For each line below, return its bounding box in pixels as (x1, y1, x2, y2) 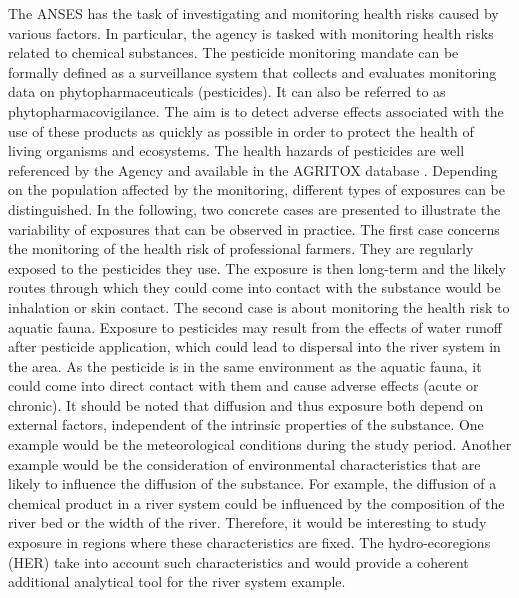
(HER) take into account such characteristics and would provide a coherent (8, 551, 469, 572)
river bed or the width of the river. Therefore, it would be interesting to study (8, 512, 487, 533)
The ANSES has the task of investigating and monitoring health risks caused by (8, 3, 499, 23)
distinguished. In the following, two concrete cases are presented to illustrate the (8, 198, 501, 219)
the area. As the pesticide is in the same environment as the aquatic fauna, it (8, 355, 482, 376)
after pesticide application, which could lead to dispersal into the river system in (8, 336, 501, 357)
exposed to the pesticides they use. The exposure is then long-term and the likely (8, 257, 506, 278)
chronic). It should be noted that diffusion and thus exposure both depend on (8, 394, 484, 415)
